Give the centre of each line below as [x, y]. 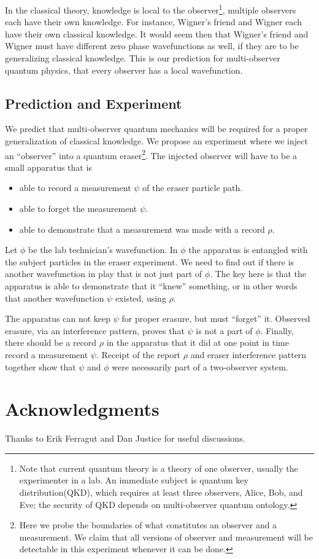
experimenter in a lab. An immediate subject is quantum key [134, 480]
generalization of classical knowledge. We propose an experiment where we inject [156, 141]
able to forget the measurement [78, 209]
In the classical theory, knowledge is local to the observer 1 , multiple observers [151, 9]
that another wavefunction [55, 298]
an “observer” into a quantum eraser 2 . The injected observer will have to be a [151, 154]
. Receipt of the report [138, 354]
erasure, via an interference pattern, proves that [95, 330]
